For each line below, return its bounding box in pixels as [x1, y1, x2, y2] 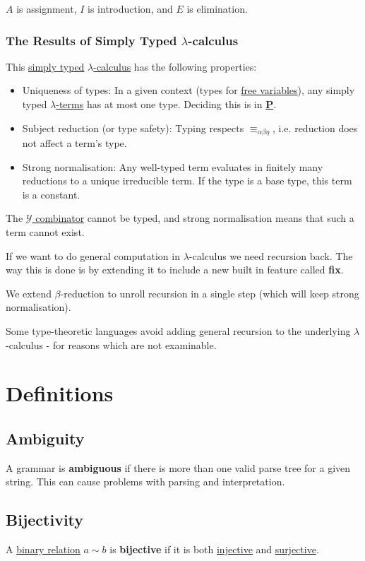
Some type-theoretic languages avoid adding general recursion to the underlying [6, 323, 351, 338]
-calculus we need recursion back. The [189, 248, 353, 263]
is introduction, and [88, 1, 173, 16]
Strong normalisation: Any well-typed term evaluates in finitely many [22, 159, 323, 174]
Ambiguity [6, 427, 85, 449]
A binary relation [6, 542, 80, 557]
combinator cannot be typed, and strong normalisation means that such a [35, 211, 354, 225]
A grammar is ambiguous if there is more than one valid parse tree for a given [6, 460, 351, 475]
